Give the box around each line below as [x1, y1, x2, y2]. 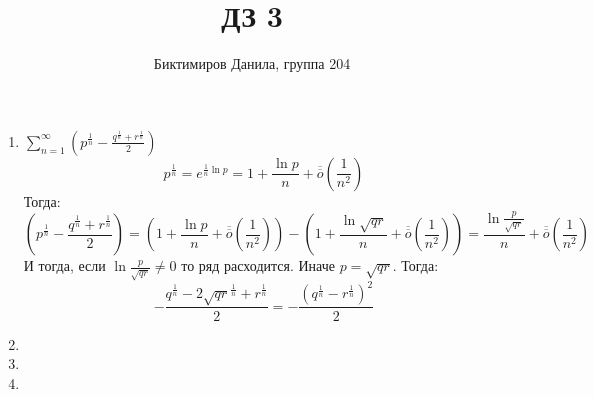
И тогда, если [23, 255, 106, 276]
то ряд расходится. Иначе [181, 255, 336, 276]
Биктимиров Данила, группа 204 [153, 53, 351, 74]
